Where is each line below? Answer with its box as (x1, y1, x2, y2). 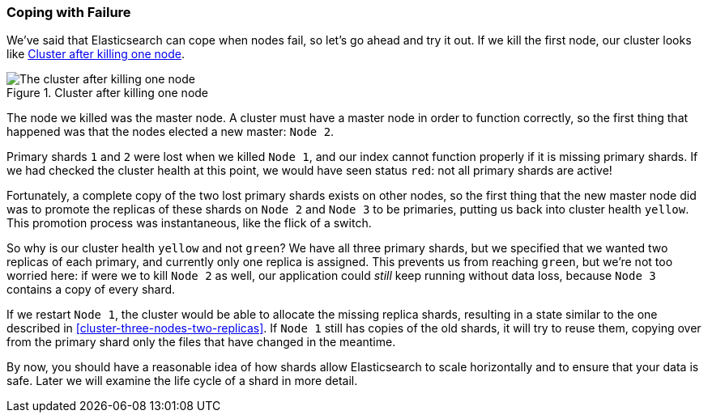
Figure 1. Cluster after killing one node (6, 86, 209, 100)
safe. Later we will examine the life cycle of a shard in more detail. (6, 374, 358, 388)
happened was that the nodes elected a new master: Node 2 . (6, 125, 335, 139)
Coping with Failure (6, 4, 131, 20)
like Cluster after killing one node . (6, 47, 185, 61)
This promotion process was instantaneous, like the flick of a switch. (6, 216, 372, 231)
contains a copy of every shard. (6, 282, 176, 297)
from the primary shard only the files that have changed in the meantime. (6, 335, 396, 349)
